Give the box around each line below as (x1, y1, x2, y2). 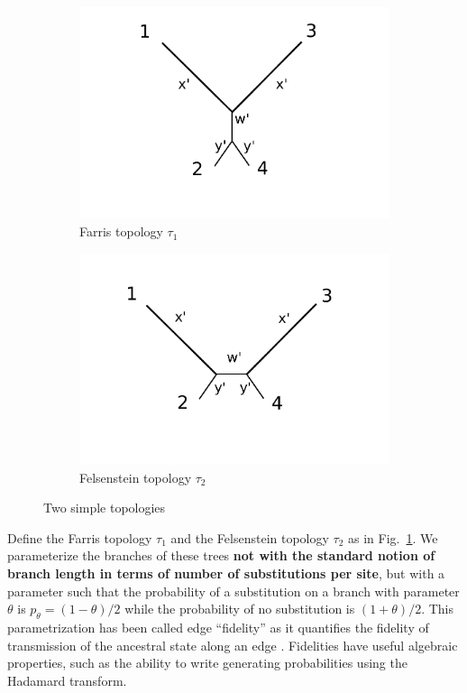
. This (421, 599, 453, 618)
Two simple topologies (43, 498, 166, 517)
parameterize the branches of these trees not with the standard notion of (7, 546, 435, 565)
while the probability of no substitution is (124, 599, 355, 618)
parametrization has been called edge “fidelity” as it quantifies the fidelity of (7, 618, 429, 637)
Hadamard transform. (7, 670, 127, 689)
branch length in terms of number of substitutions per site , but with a (7, 564, 445, 583)
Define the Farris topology (7, 528, 152, 547)
